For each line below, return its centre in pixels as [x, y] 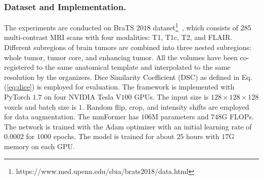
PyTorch [17, 97]
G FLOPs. [238, 117]
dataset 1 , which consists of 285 [202, 27]
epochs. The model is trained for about [114, 136]
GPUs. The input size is [171, 97]
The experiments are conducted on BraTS [69, 27]
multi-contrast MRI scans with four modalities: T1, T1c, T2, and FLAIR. [118, 37]
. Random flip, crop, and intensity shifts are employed [166, 106]
